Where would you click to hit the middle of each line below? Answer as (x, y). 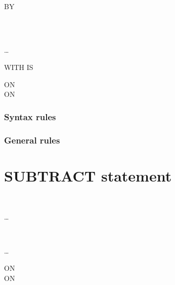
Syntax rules (30, 116)
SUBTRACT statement (88, 175)
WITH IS (19, 67)
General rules (32, 140)
